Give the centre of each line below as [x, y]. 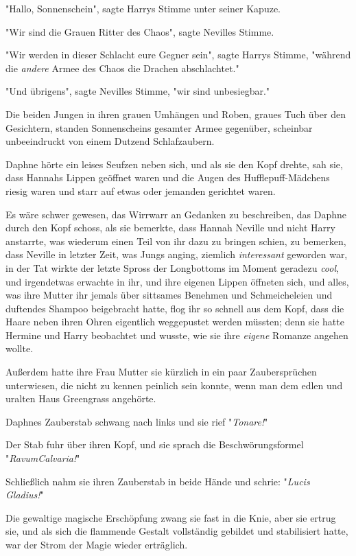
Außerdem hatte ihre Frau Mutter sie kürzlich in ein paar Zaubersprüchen [161, 372]
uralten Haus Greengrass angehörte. [81, 398]
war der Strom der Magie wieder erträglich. [97, 544]
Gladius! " [25, 495]
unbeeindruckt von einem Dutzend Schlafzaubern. [110, 141]
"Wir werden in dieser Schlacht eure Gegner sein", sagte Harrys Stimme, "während [178, 55]
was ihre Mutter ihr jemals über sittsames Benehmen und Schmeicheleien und [169, 295]
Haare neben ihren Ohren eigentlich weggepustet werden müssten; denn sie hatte [175, 322]
